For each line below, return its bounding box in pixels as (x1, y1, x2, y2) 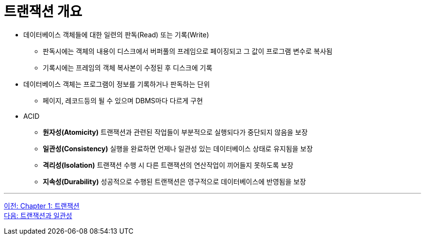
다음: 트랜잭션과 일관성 (4, 211, 72, 220)
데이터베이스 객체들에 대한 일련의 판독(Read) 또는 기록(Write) (23, 30, 209, 39)
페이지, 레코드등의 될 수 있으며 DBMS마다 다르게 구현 (43, 96, 203, 105)
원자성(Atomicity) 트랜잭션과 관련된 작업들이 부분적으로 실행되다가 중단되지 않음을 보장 (43, 127, 308, 136)
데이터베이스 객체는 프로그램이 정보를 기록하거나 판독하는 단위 (23, 80, 210, 88)
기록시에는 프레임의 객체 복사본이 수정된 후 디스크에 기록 (43, 63, 212, 72)
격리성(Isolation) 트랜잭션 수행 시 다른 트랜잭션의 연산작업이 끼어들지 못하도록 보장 (43, 160, 294, 169)
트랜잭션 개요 (4, 3, 82, 20)
